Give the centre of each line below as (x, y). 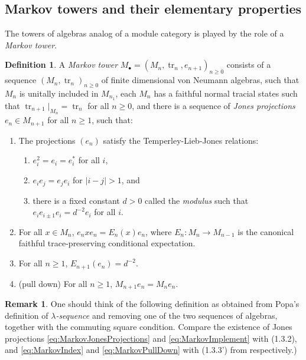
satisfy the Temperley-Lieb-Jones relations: (181, 140)
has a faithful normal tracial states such (226, 93)
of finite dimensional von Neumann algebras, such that (200, 80)
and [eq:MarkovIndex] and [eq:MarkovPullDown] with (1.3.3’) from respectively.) (151, 350)
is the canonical (266, 231)
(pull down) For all (53, 283)
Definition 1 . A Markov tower (61, 65)
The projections (47, 140)
